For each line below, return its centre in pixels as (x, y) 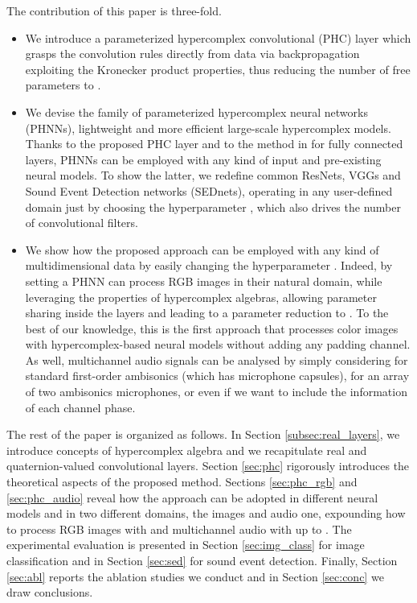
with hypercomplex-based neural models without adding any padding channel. (218, 344)
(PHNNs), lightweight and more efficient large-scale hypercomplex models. (208, 128)
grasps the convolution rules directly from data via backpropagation (192, 54)
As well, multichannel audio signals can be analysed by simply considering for (217, 359)
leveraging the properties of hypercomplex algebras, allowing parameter (201, 297)
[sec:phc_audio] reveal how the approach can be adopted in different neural (192, 497)
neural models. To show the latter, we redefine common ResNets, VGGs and (213, 175)
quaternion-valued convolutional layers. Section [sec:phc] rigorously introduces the (208, 466)
